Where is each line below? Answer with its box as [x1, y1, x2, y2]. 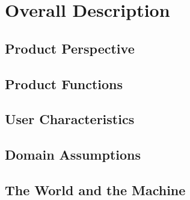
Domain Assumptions [5, 145, 141, 164]
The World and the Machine [5, 180, 186, 199]
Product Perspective [5, 39, 135, 57]
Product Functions [5, 74, 123, 93]
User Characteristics [5, 110, 135, 128]
